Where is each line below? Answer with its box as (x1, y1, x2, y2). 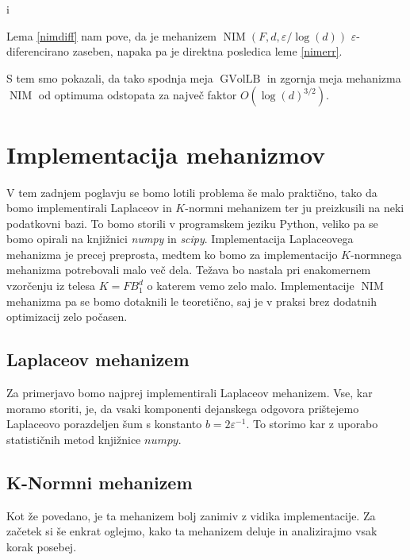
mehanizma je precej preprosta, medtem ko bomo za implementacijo (6, 245, 338, 262)
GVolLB (220, 73, 261, 85)
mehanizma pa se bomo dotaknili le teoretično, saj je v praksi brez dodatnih (6, 292, 377, 309)
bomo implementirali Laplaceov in (6, 199, 172, 216)
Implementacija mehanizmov (6, 137, 326, 170)
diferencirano (6, 43, 70, 60)
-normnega (350, 245, 402, 262)
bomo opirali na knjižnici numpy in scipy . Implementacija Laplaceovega (6, 230, 354, 247)
